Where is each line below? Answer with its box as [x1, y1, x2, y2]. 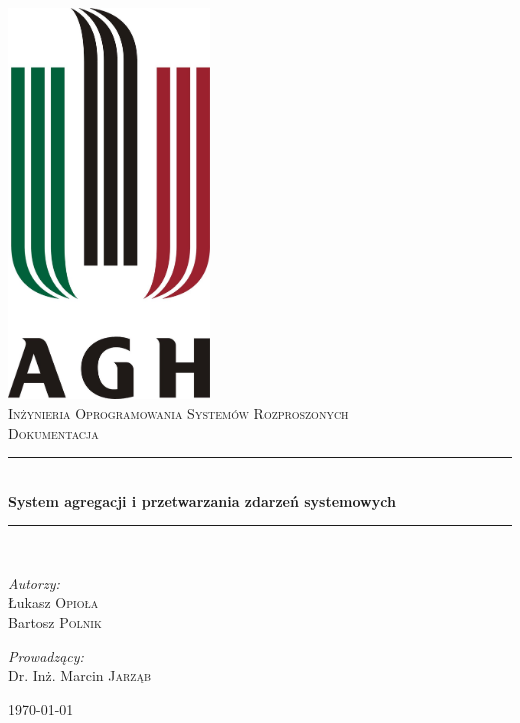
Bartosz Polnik [8, 612, 102, 633]
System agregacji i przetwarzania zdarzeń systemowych [8, 490, 396, 511]
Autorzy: [8, 572, 60, 593]
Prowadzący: [8, 645, 84, 666]
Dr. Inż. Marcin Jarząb [8, 665, 151, 686]
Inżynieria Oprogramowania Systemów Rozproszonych [8, 402, 349, 423]
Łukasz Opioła [8, 592, 99, 613]
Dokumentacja [8, 422, 99, 443]
